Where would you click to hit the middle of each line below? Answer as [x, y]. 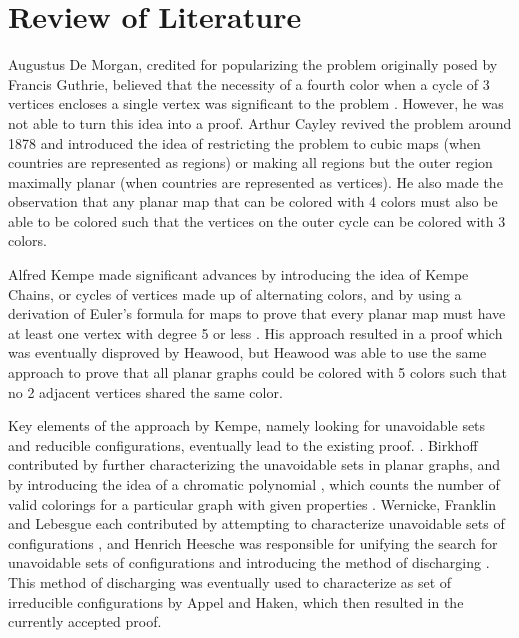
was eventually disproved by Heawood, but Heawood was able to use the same [247, 352]
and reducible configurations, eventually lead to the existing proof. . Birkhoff [243, 444]
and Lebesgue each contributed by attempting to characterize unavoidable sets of [256, 523]
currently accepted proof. [85, 621]
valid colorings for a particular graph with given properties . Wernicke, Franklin [252, 503]
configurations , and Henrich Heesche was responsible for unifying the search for [253, 542]
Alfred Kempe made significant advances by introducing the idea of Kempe [238, 274]
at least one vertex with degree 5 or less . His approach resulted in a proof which [255, 332]
